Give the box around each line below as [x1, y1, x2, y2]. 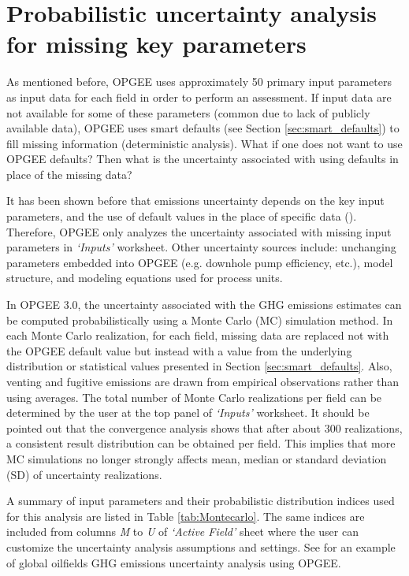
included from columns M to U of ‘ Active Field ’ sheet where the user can [6, 523, 359, 540]
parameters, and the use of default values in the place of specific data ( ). [6, 208, 357, 225]
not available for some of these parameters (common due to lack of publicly [6, 104, 370, 121]
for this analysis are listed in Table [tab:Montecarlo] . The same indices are [6, 507, 365, 524]
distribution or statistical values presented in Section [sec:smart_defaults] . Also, [6, 358, 392, 374]
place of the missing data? [6, 165, 132, 182]
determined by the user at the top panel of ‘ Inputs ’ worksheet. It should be [6, 404, 370, 421]
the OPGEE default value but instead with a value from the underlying [6, 342, 352, 359]
